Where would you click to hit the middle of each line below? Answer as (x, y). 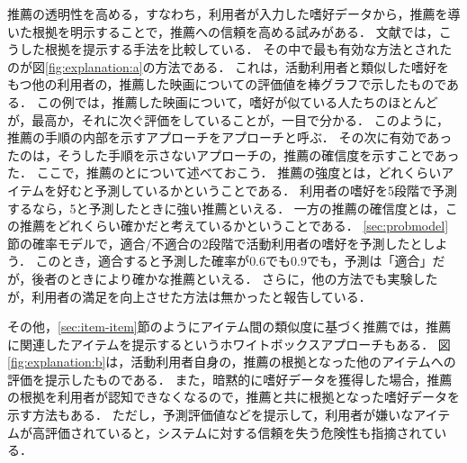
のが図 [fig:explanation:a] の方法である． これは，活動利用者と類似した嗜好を (229, 66)
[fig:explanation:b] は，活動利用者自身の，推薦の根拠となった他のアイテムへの (232, 362)
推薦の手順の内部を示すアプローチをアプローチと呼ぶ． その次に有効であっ (230, 137)
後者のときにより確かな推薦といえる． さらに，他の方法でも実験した (235, 278)
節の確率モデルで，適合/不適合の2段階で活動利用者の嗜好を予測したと (215, 243)
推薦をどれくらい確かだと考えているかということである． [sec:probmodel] (234, 226)
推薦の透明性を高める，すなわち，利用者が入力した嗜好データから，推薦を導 (234, 14)
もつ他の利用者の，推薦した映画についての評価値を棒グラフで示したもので (227, 84)
